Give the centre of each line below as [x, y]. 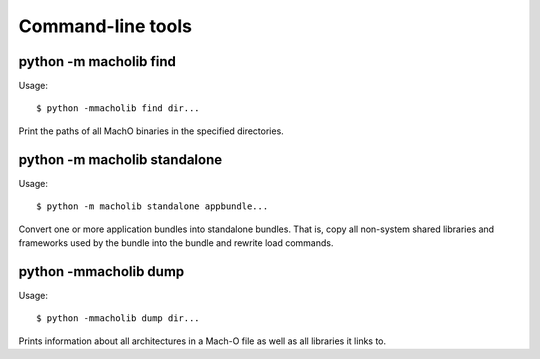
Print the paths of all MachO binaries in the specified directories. [151, 131]
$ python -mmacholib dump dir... [118, 318]
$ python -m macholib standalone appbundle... [152, 206]
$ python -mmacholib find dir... [118, 108]
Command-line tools [105, 26]
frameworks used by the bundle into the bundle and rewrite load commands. [176, 242]
